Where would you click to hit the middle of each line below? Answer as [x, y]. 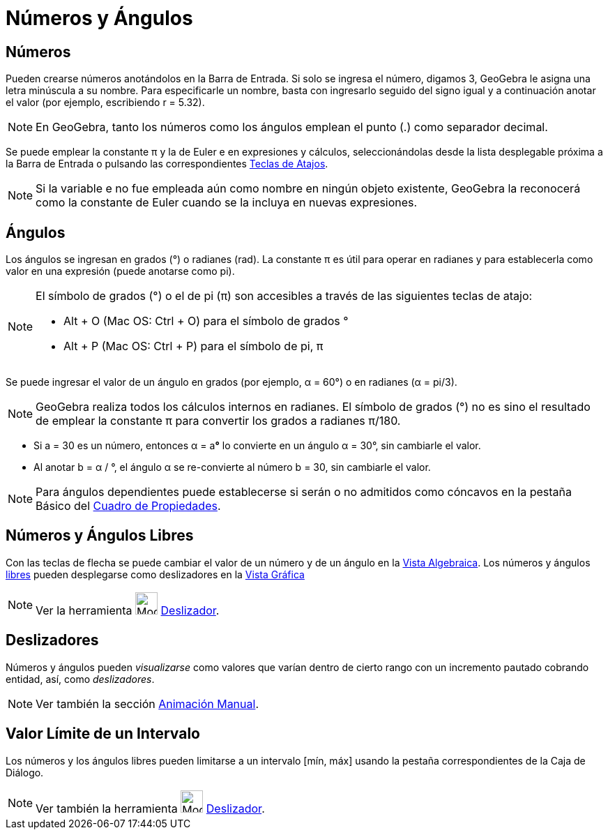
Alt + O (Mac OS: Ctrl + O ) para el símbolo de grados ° [206, 321]
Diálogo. [25, 772]
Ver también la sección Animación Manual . [147, 704]
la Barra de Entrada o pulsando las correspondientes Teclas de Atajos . [167, 164]
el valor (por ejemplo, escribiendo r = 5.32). [105, 103]
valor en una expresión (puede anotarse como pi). [120, 271]
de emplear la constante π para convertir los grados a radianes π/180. [218, 421]
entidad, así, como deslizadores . [80, 679]
